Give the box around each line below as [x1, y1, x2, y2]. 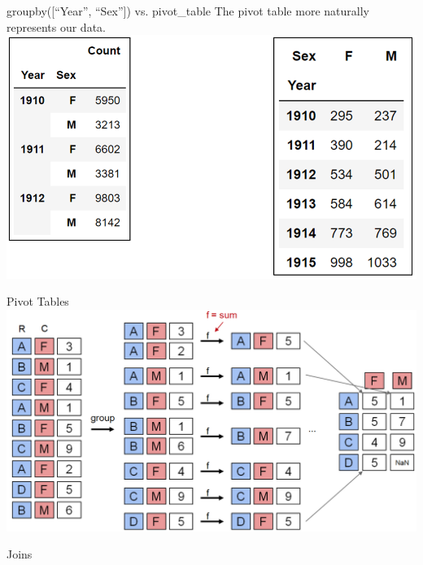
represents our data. [7, 18, 106, 35]
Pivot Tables [7, 293, 69, 310]
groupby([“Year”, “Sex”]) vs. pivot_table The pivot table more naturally [7, 2, 369, 19]
